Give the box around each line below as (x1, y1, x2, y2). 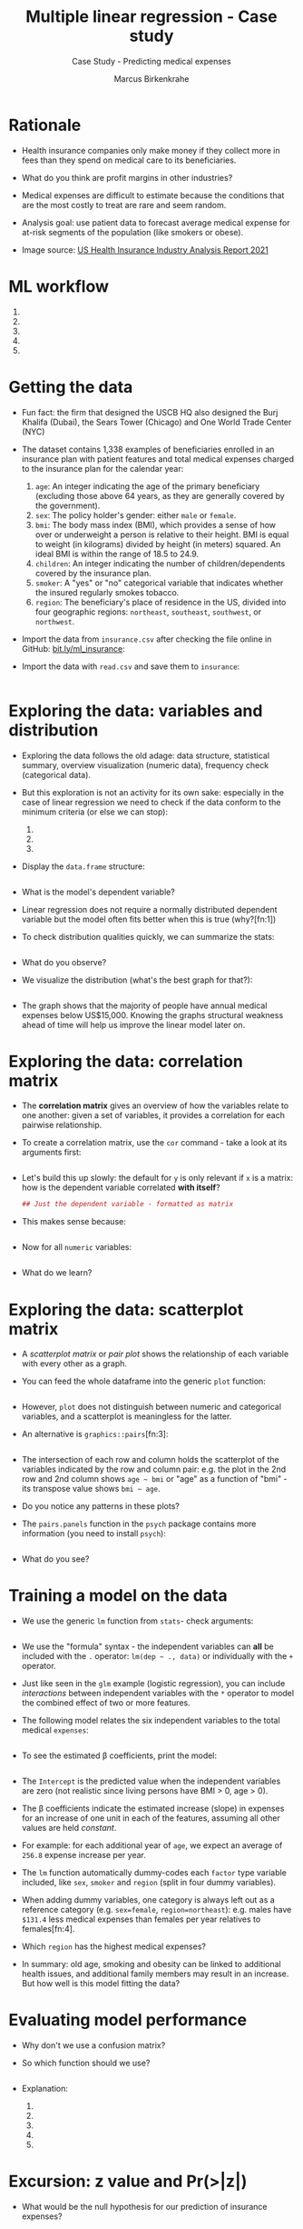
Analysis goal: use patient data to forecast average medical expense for (21, 216, 290, 228)
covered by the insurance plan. (34, 567, 151, 578)
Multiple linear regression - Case (25, 6, 278, 27)
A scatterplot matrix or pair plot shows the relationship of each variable (21, 1348, 289, 1360)
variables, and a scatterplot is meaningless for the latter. (21, 1411, 232, 1422)
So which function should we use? (21, 2057, 151, 2069)
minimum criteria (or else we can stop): (21, 806, 169, 817)
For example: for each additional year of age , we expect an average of (21, 1840, 283, 1851)
